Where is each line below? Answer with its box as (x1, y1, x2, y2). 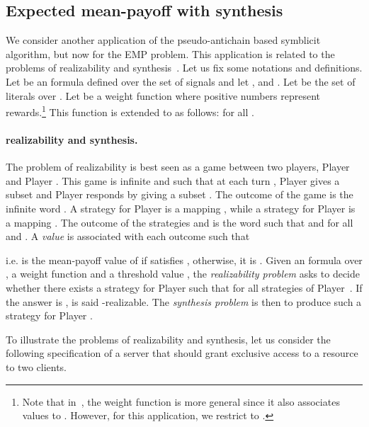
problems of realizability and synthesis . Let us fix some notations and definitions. (6, 60, 363, 75)
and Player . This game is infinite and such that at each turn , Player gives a (6, 173, 340, 188)
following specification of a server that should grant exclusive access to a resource (6, 346, 358, 360)
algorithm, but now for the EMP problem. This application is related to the (6, 46, 335, 61)
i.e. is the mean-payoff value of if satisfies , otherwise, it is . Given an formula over (6, 252, 363, 267)
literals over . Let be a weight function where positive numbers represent (6, 88, 321, 103)
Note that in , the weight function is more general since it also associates (22, 394, 340, 409)
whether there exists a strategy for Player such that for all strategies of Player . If (6, 280, 363, 295)
